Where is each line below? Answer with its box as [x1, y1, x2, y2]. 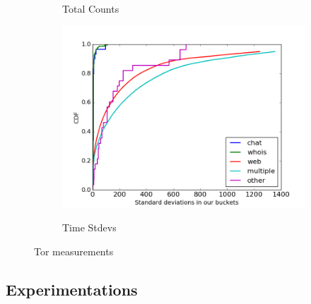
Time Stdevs [62, 220, 117, 235]
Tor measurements [34, 243, 114, 258]
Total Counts [62, 1, 119, 16]
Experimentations [6, 278, 138, 300]
